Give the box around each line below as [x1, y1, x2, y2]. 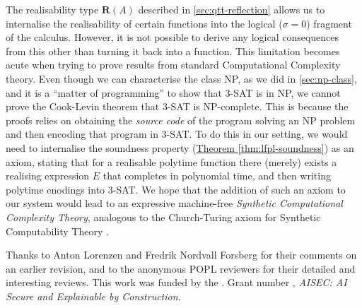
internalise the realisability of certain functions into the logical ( [6, 16, 283, 30]
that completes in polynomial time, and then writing [103, 168, 331, 183]
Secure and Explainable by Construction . [6, 288, 181, 303]
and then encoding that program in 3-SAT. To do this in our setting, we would [6, 126, 348, 141]
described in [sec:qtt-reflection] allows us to [138, 2, 325, 16]
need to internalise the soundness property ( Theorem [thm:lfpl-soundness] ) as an [6, 140, 354, 155]
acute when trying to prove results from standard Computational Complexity [6, 57, 341, 72]
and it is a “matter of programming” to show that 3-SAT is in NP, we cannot [6, 85, 341, 100]
